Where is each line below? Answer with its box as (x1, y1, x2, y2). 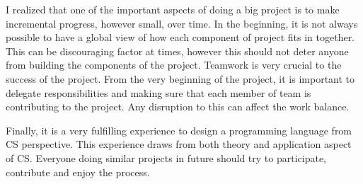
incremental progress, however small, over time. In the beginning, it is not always (6, 16, 358, 30)
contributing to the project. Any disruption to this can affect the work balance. (6, 99, 350, 114)
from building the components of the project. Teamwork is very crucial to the (6, 57, 342, 72)
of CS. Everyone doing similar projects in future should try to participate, (6, 150, 326, 165)
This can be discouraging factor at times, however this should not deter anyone (6, 43, 349, 58)
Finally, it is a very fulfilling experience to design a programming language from (6, 122, 352, 137)
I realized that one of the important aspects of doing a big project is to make (6, 2, 340, 16)
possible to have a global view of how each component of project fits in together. (6, 30, 355, 45)
